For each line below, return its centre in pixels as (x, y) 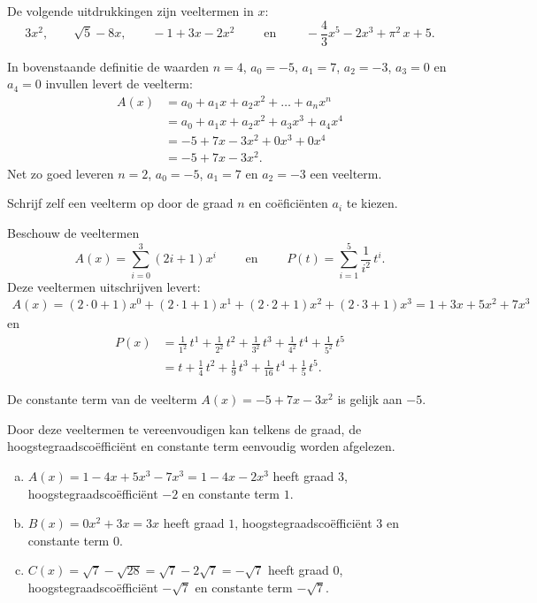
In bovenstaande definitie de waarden (108, 66)
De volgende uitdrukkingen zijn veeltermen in (130, 11)
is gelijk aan (370, 399)
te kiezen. (372, 203)
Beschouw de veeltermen (73, 232)
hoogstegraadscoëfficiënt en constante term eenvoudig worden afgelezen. (201, 446)
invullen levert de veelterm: (119, 84)
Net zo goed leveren (61, 173)
